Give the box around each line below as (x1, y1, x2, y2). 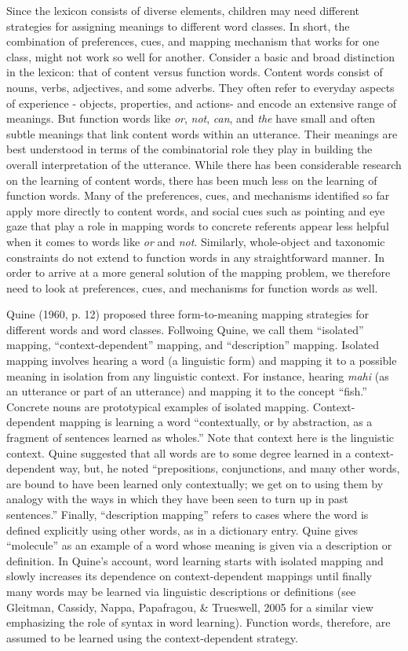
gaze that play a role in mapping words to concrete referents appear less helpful (6, 218, 389, 234)
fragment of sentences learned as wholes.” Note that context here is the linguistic (6, 429, 395, 446)
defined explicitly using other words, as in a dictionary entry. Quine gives (6, 521, 359, 538)
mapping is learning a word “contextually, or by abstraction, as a (59, 414, 373, 430)
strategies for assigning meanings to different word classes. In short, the (6, 17, 350, 34)
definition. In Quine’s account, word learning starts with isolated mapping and (6, 552, 384, 568)
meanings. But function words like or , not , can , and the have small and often (6, 110, 376, 127)
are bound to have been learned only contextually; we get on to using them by (6, 475, 384, 491)
